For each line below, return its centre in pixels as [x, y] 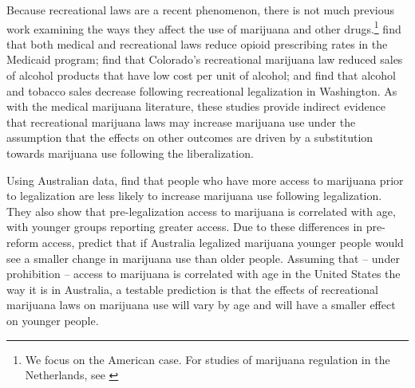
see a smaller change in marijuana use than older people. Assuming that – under [203, 258]
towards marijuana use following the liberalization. [130, 153]
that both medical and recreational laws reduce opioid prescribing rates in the [197, 43]
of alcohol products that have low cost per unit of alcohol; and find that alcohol [201, 75]
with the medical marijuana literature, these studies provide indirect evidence [196, 106]
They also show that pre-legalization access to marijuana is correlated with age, [201, 211]
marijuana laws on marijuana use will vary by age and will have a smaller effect [201, 305]
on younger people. [53, 320]
